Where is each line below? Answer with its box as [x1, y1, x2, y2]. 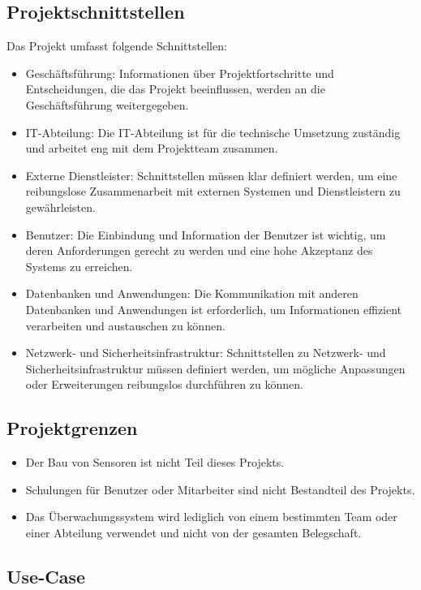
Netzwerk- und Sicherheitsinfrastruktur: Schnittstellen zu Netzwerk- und [25, 344, 386, 361]
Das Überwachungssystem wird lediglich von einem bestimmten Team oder [25, 508, 397, 525]
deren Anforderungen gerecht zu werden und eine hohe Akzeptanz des [25, 242, 373, 259]
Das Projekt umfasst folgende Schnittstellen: [6, 37, 227, 54]
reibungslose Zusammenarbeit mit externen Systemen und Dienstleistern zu [25, 183, 401, 200]
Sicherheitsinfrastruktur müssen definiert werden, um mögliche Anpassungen [25, 360, 406, 377]
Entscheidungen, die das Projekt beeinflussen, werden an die [25, 80, 325, 97]
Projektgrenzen [6, 416, 138, 441]
